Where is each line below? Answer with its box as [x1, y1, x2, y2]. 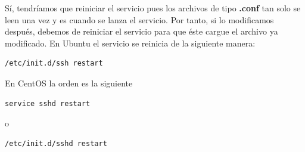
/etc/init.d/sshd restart [5, 139, 107, 148]
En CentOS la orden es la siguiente [5, 76, 133, 89]
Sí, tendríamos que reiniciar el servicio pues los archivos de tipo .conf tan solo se [5, 2, 301, 14]
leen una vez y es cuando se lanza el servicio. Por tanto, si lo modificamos [5, 13, 274, 26]
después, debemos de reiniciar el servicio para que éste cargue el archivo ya [5, 25, 278, 38]
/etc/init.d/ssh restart [5, 59, 103, 68]
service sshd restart [5, 99, 91, 108]
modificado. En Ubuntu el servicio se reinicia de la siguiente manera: [5, 36, 256, 49]
